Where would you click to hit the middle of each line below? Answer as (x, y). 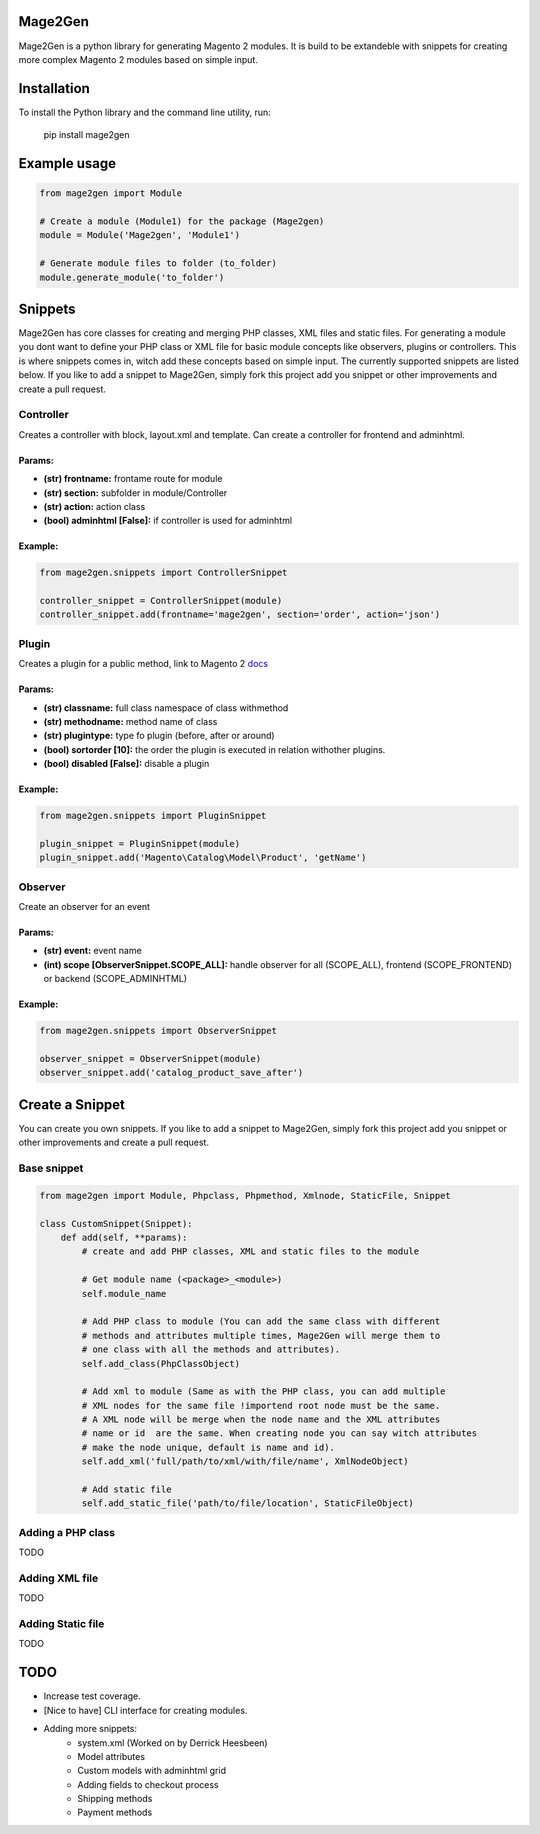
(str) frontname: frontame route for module (133, 479)
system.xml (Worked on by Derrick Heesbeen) (173, 1742)
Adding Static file (61, 1624)
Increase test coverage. (92, 1696)
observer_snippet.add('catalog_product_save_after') (171, 1073)
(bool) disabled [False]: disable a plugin (126, 764)
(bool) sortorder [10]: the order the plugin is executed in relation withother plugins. (214, 749)
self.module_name (124, 1293)
